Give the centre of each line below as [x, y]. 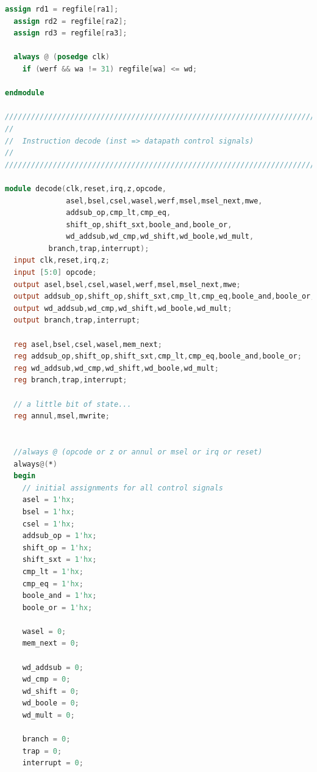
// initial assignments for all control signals [123, 488]
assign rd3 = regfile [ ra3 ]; [70, 33]
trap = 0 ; [42, 751]
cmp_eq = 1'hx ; [53, 584]
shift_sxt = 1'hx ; [59, 560]
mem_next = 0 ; [51, 643]
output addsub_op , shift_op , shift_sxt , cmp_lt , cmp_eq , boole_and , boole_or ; [164, 297]
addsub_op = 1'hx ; [59, 536]
